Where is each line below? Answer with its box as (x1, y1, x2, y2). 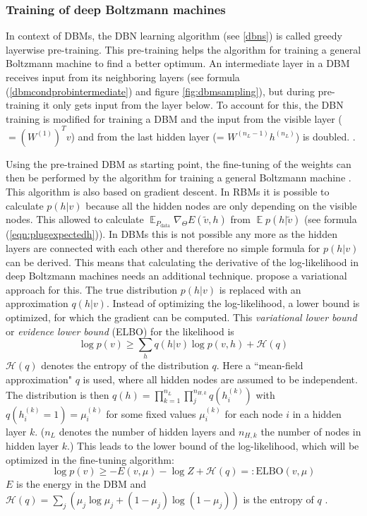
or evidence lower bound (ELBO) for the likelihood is (6, 323, 234, 338)
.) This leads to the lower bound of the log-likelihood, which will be (67, 438, 359, 453)
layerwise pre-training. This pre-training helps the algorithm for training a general (6, 42, 361, 56)
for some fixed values (106, 406, 196, 421)
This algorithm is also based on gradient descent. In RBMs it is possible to (6, 184, 330, 199)
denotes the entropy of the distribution (41, 358, 209, 373)
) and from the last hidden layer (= (71, 128, 224, 143)
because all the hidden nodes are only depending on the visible (85, 198, 357, 212)
